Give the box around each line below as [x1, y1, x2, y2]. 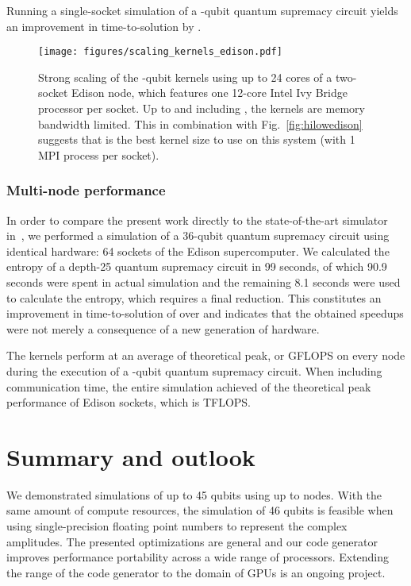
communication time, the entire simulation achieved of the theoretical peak [6, 378, 371, 395]
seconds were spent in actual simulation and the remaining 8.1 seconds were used [6, 274, 401, 290]
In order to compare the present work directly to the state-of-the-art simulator [6, 211, 388, 228]
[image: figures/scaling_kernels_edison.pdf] [38, 46, 282, 58]
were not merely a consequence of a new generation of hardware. [6, 320, 320, 337]
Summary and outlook [6, 440, 255, 472]
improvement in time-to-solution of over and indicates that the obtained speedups [6, 305, 404, 322]
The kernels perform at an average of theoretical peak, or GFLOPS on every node [6, 347, 405, 364]
